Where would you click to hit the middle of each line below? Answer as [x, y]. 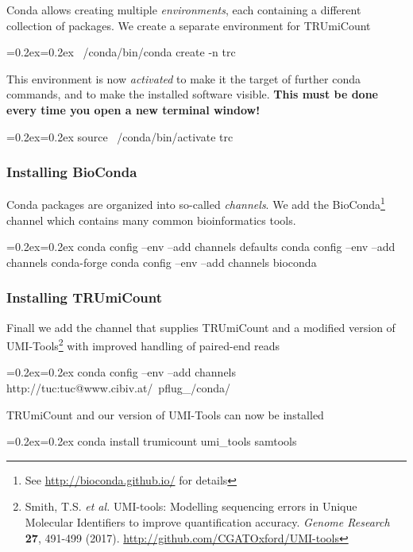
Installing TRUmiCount [85, 297]
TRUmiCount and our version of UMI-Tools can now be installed [165, 414]
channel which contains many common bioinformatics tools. [151, 220]
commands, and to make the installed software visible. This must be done [192, 94]
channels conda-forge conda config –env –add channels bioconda [162, 262]
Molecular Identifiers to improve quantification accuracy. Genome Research [207, 522]
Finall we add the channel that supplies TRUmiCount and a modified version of [201, 327]
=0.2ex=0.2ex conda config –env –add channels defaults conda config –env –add [201, 247]
